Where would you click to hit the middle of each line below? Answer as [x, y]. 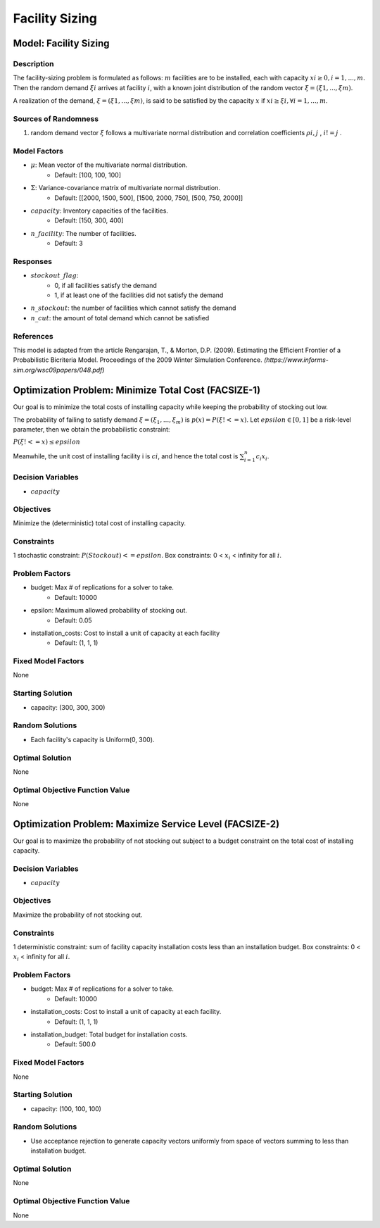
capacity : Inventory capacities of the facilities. [100, 211]
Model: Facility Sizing [61, 43]
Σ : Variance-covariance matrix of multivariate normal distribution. [126, 188]
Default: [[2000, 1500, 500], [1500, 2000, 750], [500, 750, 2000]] [149, 198]
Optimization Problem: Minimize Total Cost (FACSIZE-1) [137, 390]
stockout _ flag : [55, 275]
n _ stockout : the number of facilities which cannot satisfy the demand [133, 308]
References [33, 336]
